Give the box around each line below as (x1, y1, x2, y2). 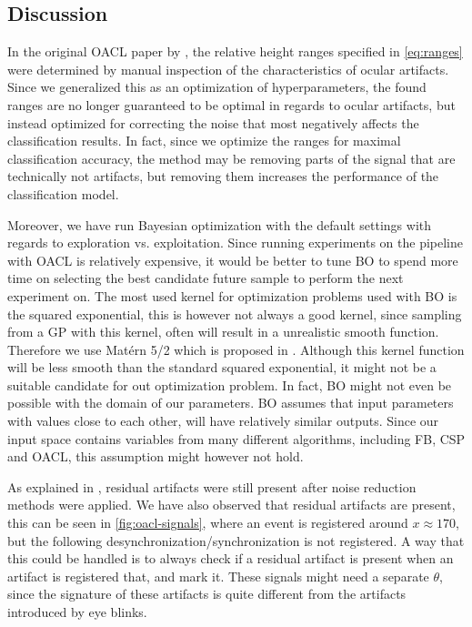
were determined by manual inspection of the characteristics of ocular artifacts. (7, 59, 449, 78)
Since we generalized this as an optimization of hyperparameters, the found (7, 77, 427, 96)
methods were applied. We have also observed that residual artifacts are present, (7, 495, 456, 514)
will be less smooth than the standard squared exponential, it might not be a (7, 358, 437, 377)
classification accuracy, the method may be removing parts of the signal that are (7, 148, 456, 167)
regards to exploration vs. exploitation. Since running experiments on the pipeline (7, 233, 463, 252)
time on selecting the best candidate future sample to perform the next (7, 268, 404, 288)
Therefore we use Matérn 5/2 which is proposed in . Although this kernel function (7, 339, 465, 359)
